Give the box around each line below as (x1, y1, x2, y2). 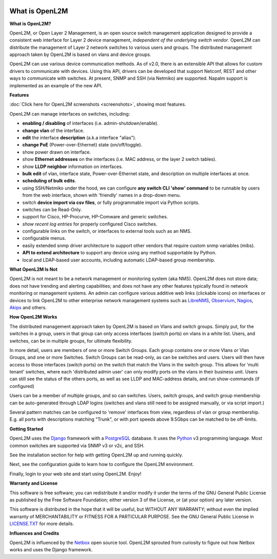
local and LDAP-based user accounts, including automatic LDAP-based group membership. (22, 257, 215, 263)
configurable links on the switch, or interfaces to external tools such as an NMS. (22, 228, 192, 234)
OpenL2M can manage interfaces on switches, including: (9, 110, 130, 117)
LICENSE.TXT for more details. (9, 520, 74, 527)
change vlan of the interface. (22, 127, 85, 134)
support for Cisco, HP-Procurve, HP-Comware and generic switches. (22, 214, 168, 220)
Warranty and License (9, 480, 58, 487)
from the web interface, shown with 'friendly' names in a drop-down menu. (22, 192, 181, 198)
